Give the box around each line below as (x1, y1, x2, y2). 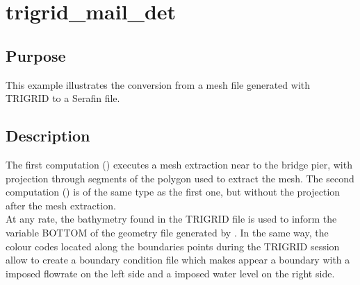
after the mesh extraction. (6, 198, 116, 212)
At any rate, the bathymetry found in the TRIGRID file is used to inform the (6, 211, 337, 226)
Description (6, 125, 90, 146)
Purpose (6, 44, 66, 66)
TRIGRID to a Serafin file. (6, 91, 120, 105)
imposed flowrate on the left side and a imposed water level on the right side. (6, 266, 335, 280)
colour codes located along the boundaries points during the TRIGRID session (6, 239, 340, 253)
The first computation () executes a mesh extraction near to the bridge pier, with (6, 157, 352, 171)
